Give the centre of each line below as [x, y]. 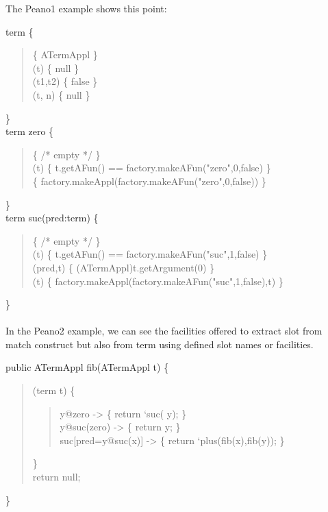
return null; [56, 477]
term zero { [30, 131]
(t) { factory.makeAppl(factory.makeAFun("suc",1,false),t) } [158, 281]
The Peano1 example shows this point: [86, 8]
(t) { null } [56, 68]
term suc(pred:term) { [52, 218]
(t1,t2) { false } [65, 81]
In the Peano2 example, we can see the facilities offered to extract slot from [164, 331]
